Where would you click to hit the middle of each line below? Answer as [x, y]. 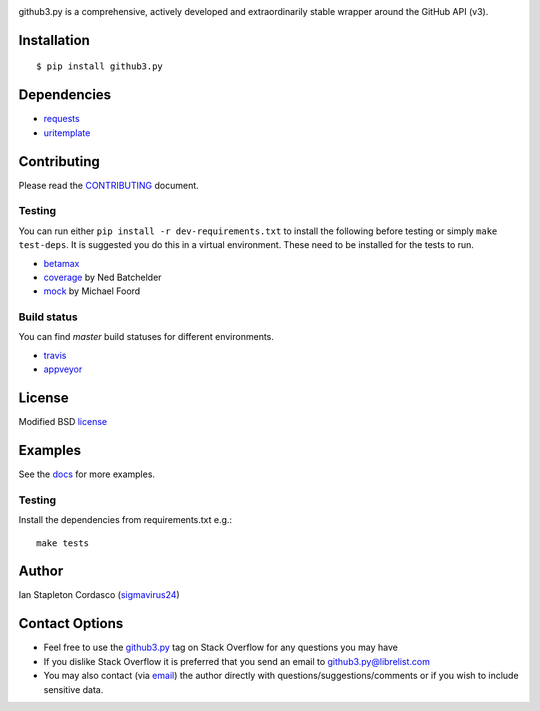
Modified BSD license [63, 422]
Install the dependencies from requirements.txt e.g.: [125, 520]
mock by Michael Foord [92, 291]
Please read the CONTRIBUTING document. [108, 185]
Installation [54, 40]
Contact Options [71, 623]
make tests [63, 543]
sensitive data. [73, 689]
